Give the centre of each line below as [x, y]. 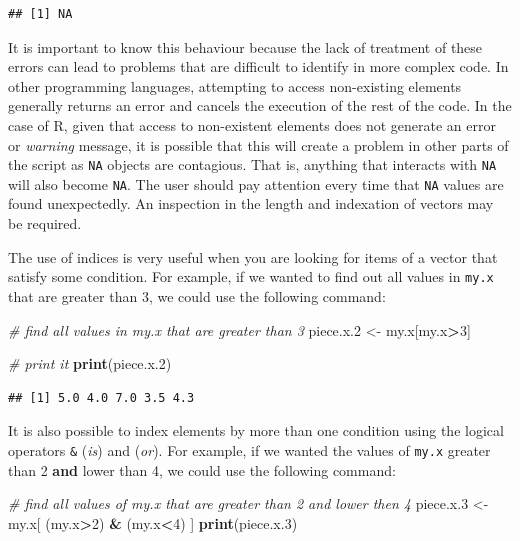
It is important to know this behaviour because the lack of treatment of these [245, 46]
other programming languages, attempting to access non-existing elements [235, 85]
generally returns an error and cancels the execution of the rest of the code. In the [260, 105]
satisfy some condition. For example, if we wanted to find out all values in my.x [251, 276]
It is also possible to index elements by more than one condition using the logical [256, 430]
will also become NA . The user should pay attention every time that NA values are [256, 183]
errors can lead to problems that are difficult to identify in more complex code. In [258, 66]
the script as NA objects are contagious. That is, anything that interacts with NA [252, 164]
